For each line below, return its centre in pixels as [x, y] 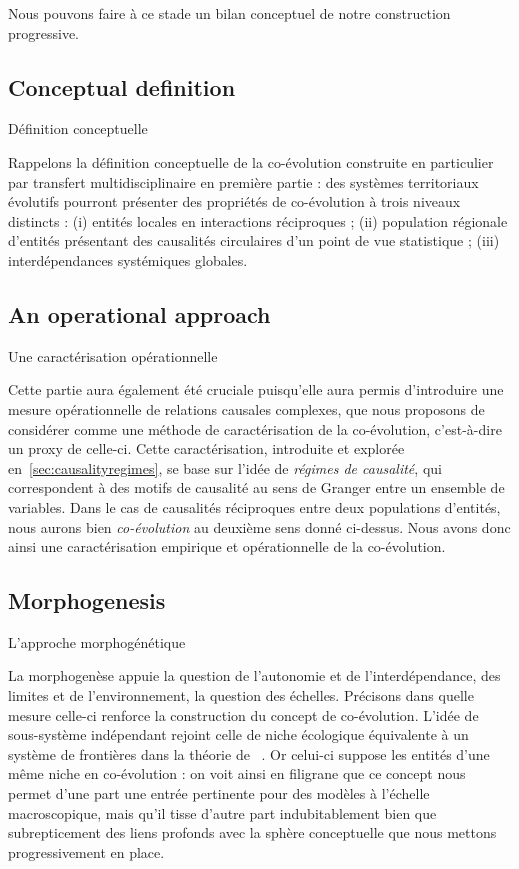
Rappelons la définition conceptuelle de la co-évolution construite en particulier [251, 161]
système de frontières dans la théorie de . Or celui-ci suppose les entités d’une [249, 753]
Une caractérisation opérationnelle [113, 355]
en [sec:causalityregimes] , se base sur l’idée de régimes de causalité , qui [225, 467]
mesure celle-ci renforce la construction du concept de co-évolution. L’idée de [243, 714]
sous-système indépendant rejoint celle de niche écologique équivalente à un [238, 734]
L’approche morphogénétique [97, 641]
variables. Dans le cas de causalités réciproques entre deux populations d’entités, [254, 506]
